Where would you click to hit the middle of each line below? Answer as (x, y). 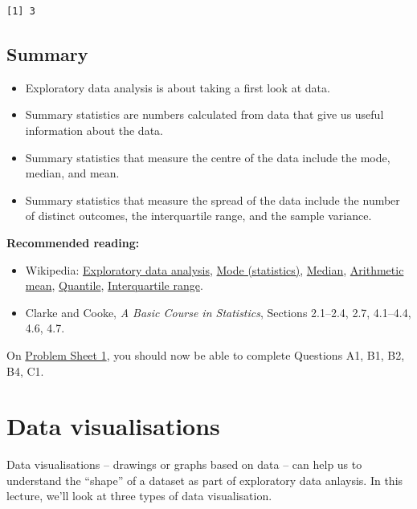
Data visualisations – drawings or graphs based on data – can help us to (184, 464)
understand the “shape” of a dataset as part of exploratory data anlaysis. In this (205, 480)
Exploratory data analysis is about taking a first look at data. (178, 87)
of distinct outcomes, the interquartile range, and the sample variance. (198, 216)
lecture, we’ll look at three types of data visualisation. (139, 496)
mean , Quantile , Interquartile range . (114, 285)
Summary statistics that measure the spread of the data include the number (213, 200)
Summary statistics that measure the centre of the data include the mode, (208, 157)
